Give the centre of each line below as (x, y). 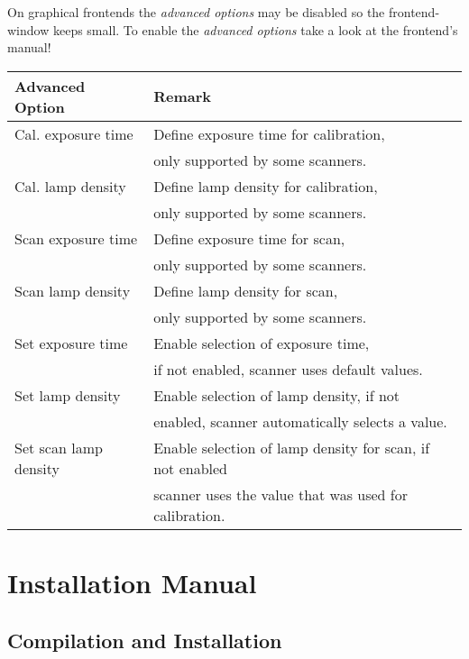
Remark (182, 96)
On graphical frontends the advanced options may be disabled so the (196, 12)
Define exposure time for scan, (249, 238)
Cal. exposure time (74, 133)
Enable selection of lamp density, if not (277, 395)
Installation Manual (132, 582)
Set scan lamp (59, 447)
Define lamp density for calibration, (266, 186)
